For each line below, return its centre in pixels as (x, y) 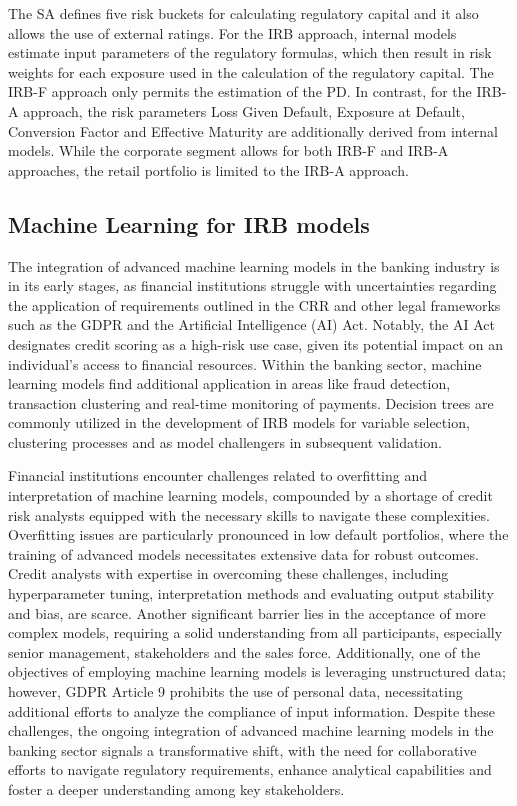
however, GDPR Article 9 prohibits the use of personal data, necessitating (235, 691)
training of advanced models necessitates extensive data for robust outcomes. (243, 553)
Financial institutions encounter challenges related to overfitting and (218, 475)
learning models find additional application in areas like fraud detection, (229, 383)
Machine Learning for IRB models (189, 223)
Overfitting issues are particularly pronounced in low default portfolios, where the (258, 534)
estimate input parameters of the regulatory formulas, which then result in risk (250, 52)
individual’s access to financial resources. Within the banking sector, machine (245, 363)
